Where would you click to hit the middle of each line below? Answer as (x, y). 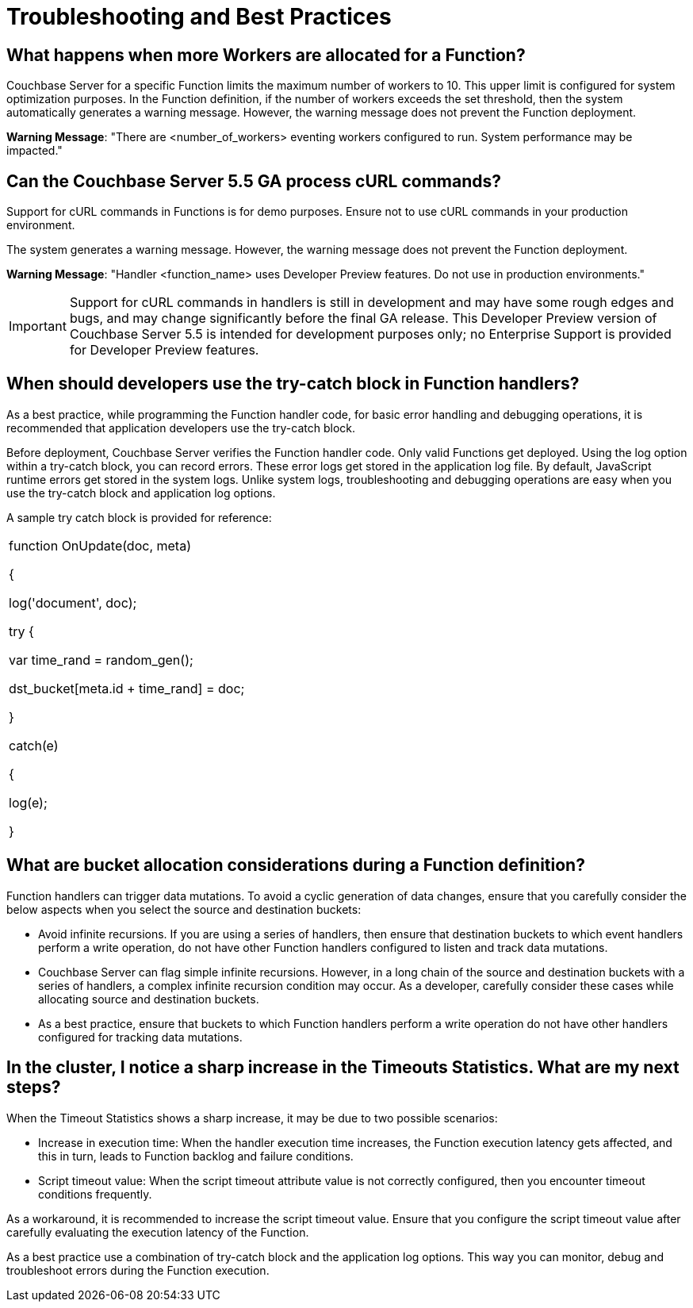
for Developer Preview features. (164, 350)
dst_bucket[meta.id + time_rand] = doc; (127, 688)
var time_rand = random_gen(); (101, 660)
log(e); (28, 802)
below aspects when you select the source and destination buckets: (184, 909)
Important (38, 326)
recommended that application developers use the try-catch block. (181, 428)
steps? (34, 1087)
